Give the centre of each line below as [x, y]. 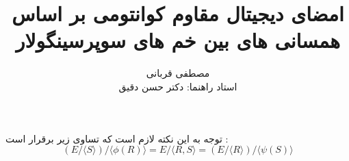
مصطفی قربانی [178, 73]
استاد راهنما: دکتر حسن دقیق [178, 86]
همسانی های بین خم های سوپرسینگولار [178, 40]
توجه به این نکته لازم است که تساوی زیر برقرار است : [117, 138]
